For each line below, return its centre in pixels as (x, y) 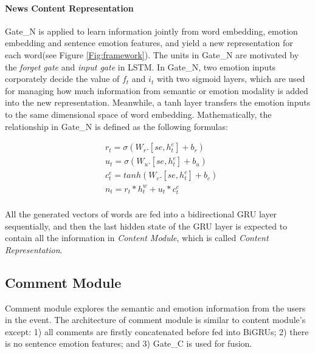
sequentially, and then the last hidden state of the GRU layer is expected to (146, 226)
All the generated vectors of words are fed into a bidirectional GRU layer (141, 213)
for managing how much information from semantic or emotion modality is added (157, 90)
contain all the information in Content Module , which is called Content (137, 238)
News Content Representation (69, 8)
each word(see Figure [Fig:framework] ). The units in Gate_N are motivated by (152, 54)
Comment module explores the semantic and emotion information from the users (155, 308)
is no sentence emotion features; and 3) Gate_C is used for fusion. (129, 343)
